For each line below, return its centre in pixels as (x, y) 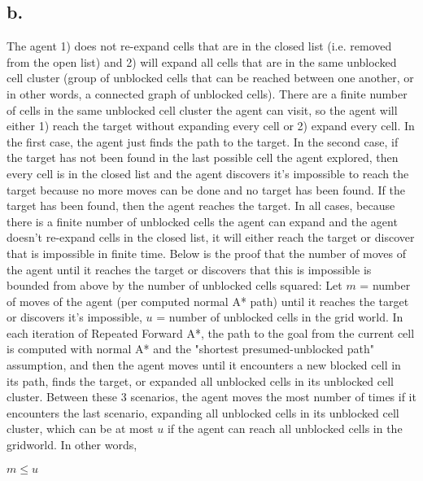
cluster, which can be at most (80, 429)
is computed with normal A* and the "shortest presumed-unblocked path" (190, 349)
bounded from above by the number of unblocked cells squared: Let (174, 285)
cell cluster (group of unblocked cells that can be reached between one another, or (210, 78)
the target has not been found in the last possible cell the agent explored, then (203, 157)
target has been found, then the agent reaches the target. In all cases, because (201, 206)
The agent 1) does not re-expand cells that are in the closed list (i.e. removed (199, 46)
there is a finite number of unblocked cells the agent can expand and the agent (202, 221)
